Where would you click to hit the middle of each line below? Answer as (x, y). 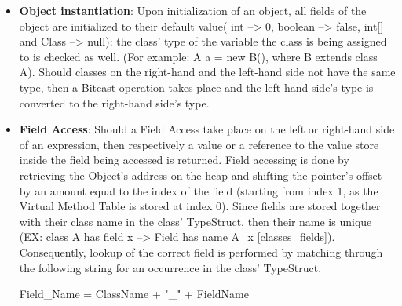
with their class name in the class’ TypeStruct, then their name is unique (196, 221)
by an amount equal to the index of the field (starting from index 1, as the (199, 190)
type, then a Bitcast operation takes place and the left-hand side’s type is (196, 87)
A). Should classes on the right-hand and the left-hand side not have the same (207, 72)
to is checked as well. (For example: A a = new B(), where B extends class (198, 56)
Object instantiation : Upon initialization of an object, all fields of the (193, 10)
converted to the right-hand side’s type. (114, 102)
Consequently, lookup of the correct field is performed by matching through (201, 251)
